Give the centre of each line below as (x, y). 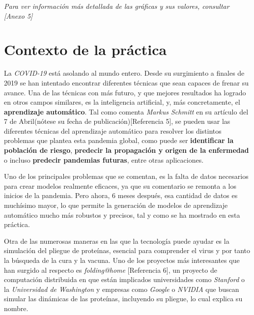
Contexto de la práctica (85, 49)
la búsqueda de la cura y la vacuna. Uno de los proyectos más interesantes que (122, 260)
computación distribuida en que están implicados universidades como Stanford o (125, 279)
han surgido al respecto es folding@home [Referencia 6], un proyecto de (111, 270)
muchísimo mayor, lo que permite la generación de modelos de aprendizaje (116, 205)
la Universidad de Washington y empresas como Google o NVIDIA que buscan (122, 289)
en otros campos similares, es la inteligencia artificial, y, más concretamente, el (122, 102)
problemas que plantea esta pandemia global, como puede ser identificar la (119, 140)
